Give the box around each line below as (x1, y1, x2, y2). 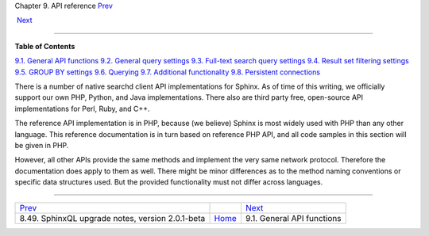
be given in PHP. (14, 140, 69, 150)
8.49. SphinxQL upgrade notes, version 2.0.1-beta (19, 213, 206, 224)
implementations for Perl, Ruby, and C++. (14, 104, 150, 113)
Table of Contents (14, 41, 75, 51)
